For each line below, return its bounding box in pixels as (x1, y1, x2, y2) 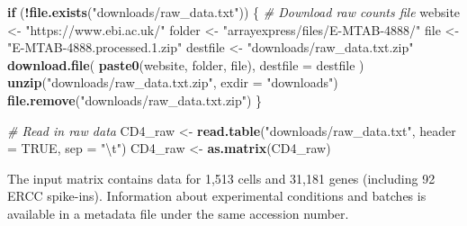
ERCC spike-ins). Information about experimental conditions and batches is (7, 186, 427, 205)
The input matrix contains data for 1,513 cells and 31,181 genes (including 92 (7, 168, 436, 187)
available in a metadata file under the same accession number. (7, 203, 349, 222)
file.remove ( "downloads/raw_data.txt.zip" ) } (7, 90, 263, 109)
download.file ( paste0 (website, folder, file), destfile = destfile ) (7, 55, 364, 74)
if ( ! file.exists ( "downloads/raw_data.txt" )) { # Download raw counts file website (7, 3, 461, 21)
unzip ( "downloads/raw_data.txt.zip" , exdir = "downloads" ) (7, 73, 338, 92)
